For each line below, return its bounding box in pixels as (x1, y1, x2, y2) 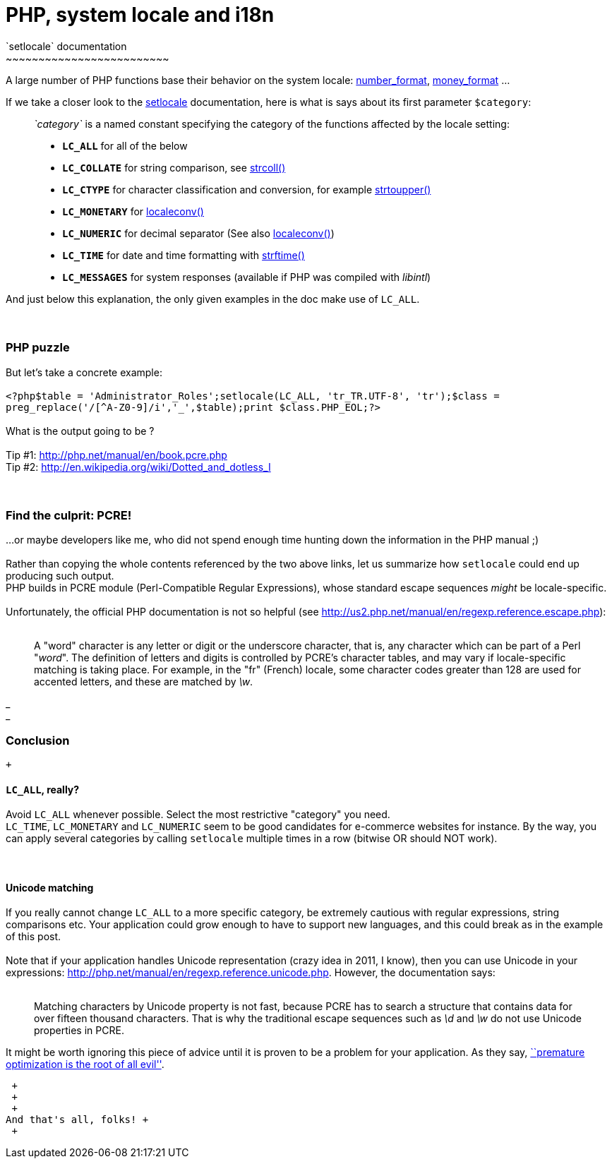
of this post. (6, 930, 61, 943)
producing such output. (6, 570, 114, 582)
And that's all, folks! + (6, 1114, 149, 1126)
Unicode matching (6, 881, 94, 894)
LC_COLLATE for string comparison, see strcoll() (62, 161, 286, 174)
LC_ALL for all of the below (62, 139, 188, 152)
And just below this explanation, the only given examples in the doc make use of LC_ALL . (6, 292, 420, 305)
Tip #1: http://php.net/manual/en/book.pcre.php (6, 448, 227, 461)
